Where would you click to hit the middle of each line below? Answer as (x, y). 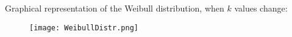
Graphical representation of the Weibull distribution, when (115, 8)
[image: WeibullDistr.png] (84, 28)
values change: (261, 8)
